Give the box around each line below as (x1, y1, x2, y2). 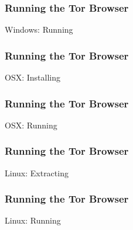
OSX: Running (5, 119, 57, 131)
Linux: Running (5, 214, 61, 226)
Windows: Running (5, 23, 73, 36)
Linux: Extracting (5, 166, 69, 179)
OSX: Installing (5, 71, 60, 83)
